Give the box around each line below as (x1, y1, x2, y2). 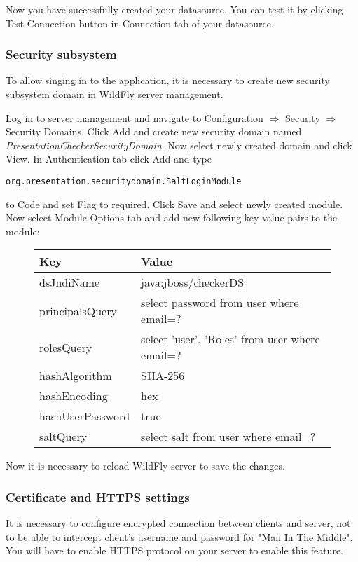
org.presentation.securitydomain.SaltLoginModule (6, 176, 242, 186)
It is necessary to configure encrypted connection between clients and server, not (6, 516, 351, 530)
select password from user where (141, 294, 299, 311)
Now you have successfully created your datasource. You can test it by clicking (6, 2, 343, 16)
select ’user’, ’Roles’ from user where (141, 331, 320, 348)
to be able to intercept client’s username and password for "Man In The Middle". (6, 529, 353, 544)
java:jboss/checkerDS (141, 274, 245, 291)
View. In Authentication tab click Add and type (6, 151, 212, 166)
